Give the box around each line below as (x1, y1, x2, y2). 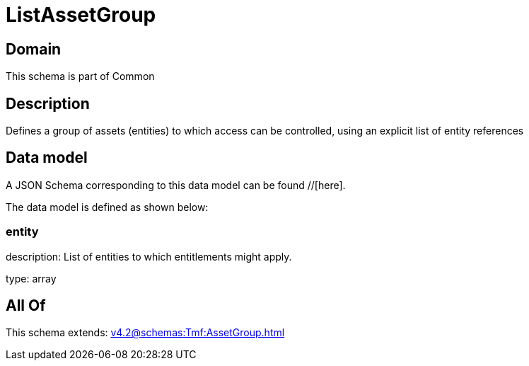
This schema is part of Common (6, 70, 155, 83)
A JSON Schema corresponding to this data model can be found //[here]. (6, 178, 346, 191)
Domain (6, 40, 62, 58)
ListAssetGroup (6, 3, 156, 27)
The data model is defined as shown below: (6, 200, 209, 213)
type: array (6, 272, 57, 285)
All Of (6, 297, 46, 315)
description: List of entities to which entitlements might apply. (6, 250, 292, 263)
